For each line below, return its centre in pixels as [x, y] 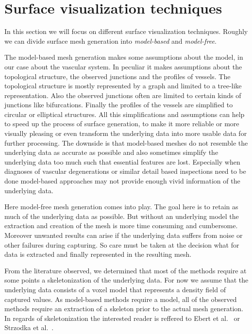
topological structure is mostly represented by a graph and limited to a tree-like [123, 86]
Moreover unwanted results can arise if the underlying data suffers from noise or [124, 235]
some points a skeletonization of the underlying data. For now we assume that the [126, 280]
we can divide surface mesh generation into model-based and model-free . [110, 41]
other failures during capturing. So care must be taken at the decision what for [122, 244]
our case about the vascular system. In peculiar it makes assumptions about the [123, 66]
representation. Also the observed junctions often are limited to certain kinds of [123, 95]
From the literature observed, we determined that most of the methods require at [126, 270]
